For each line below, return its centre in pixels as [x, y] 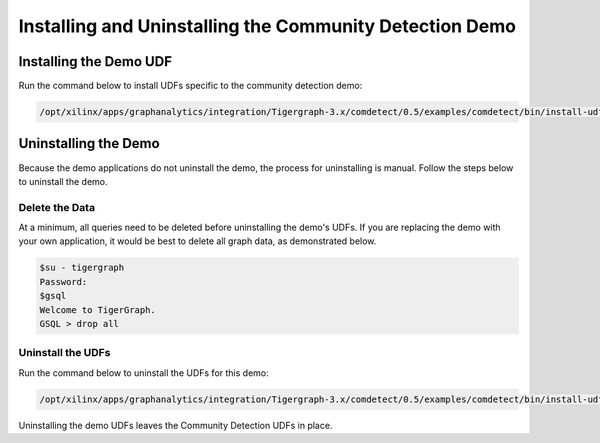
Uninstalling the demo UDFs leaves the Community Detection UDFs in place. [175, 425]
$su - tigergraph [82, 268]
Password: [63, 281]
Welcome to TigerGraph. [98, 309]
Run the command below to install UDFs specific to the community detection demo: [190, 86]
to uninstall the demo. [63, 181]
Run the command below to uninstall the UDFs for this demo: [143, 372]
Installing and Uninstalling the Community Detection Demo [267, 26]
